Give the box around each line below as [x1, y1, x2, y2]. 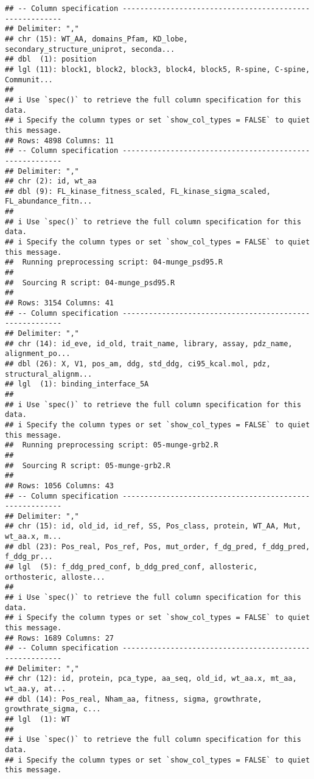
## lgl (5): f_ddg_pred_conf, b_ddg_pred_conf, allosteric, [5, 563, 258, 572]
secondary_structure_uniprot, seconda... [5, 44, 175, 54]
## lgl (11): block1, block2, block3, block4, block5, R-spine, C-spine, [5, 65, 310, 74]
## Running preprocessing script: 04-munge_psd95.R [5, 258, 223, 267]
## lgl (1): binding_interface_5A [5, 380, 149, 389]
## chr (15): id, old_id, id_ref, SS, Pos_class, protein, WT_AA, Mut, [5, 522, 301, 531]
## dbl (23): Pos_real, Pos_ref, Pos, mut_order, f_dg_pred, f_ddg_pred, [5, 542, 310, 551]
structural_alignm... [5, 369, 92, 379]
